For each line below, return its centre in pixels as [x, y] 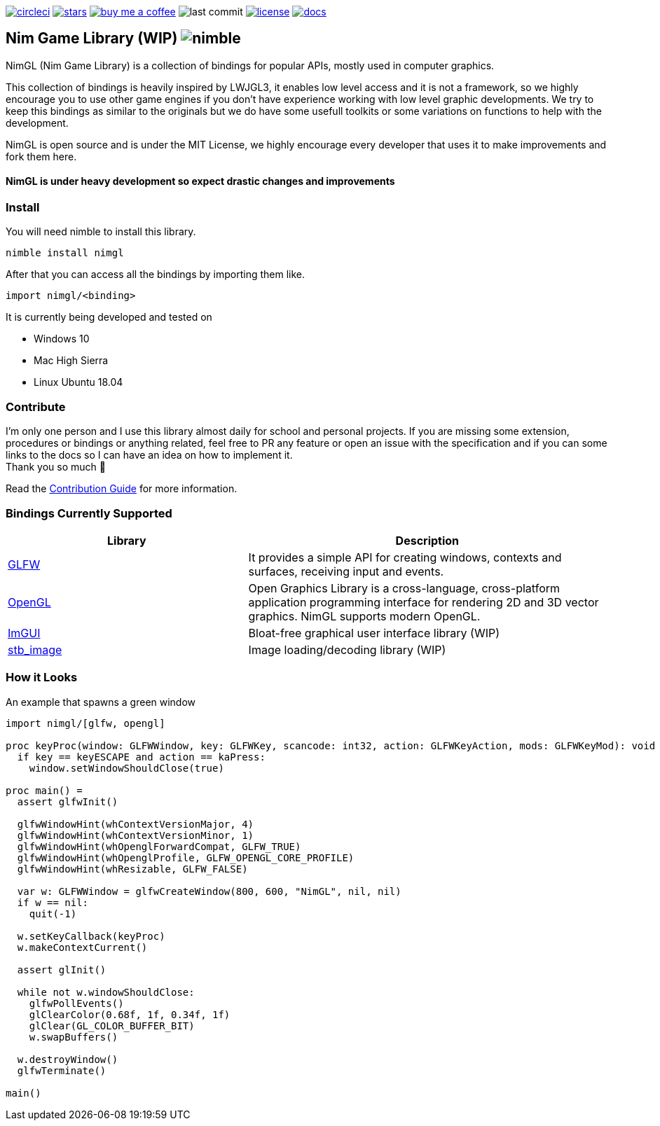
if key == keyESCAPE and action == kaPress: [141, 757]
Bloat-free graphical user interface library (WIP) [374, 633]
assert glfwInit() [68, 801]
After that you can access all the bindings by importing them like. [156, 274]
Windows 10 [62, 339]
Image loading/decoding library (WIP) [347, 649]
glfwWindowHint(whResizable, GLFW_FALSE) [132, 869]
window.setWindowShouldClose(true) [126, 768]
